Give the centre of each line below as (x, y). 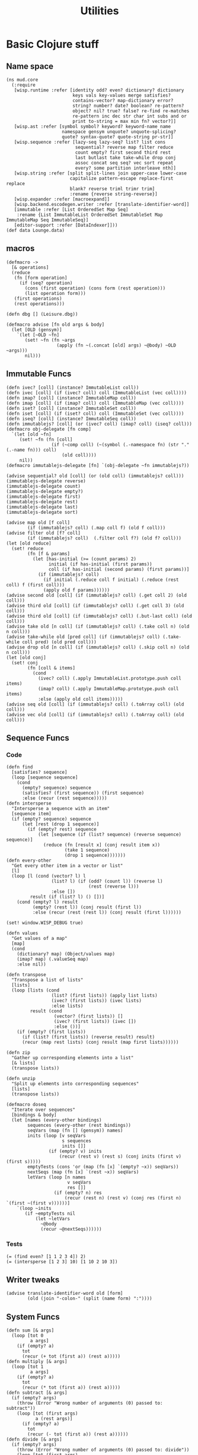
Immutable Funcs (39, 374)
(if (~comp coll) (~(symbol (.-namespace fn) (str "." (120, 444)
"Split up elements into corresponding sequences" (75, 1084)
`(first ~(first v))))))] (38, 1203)
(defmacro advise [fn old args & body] (55, 325)
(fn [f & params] (49, 554)
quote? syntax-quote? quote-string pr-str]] (118, 137)
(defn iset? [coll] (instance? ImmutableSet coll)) (71, 408)
